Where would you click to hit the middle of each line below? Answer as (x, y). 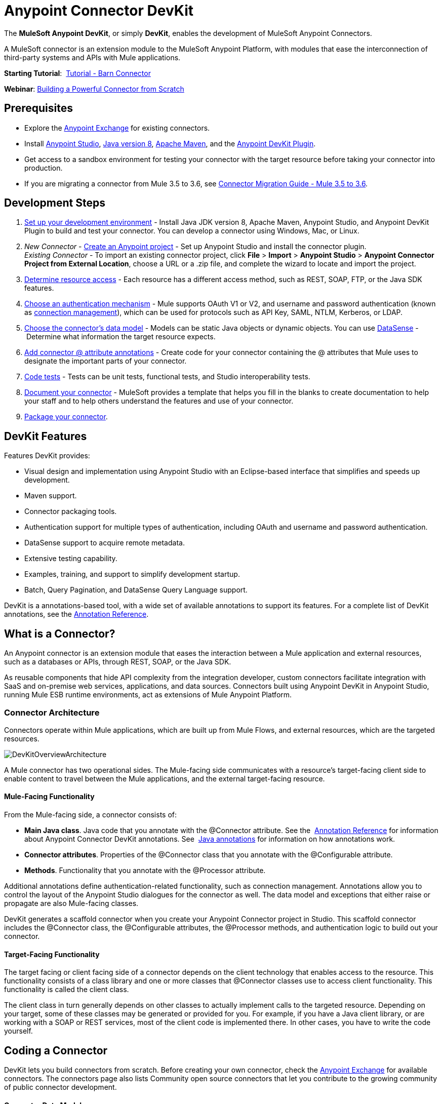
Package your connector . (66, 417)
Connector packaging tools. (71, 511)
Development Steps (55, 203)
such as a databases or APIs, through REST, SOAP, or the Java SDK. (118, 662)
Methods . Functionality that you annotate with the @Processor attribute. (145, 871)
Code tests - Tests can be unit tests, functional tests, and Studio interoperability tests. (167, 377)
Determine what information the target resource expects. (121, 337)
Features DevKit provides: (47, 456)
